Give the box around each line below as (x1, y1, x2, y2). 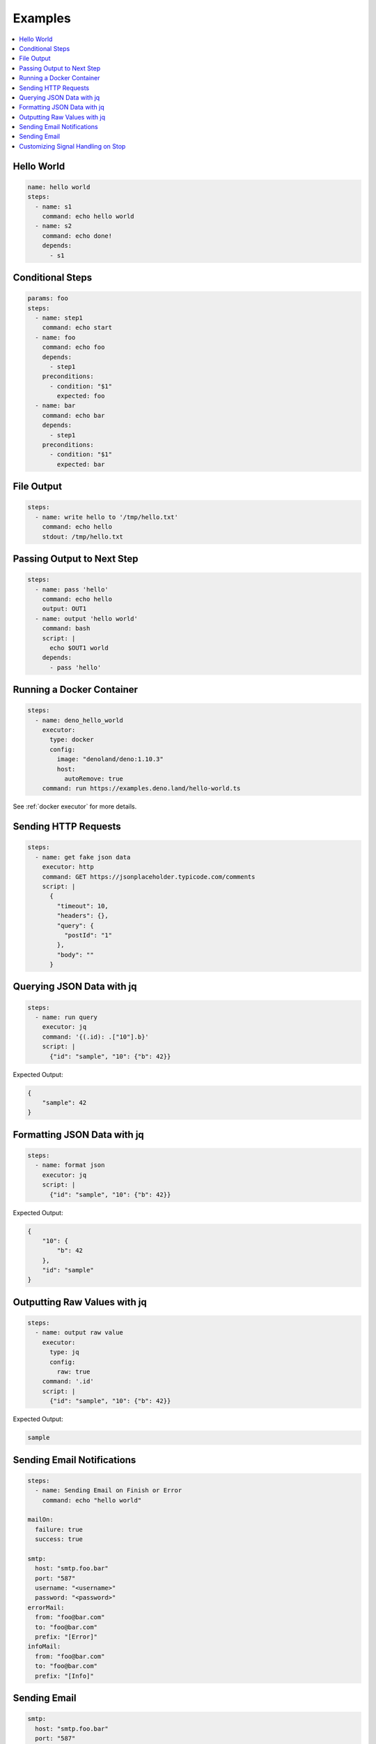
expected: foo (56, 392, 105, 400)
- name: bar (35, 402, 76, 409)
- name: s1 (35, 202, 72, 211)
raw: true (56, 1368, 91, 1376)
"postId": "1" (63, 931, 113, 939)
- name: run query (35, 1014, 97, 1021)
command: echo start (42, 324, 113, 331)
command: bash (42, 624, 91, 633)
